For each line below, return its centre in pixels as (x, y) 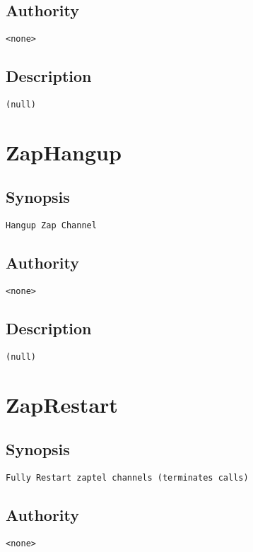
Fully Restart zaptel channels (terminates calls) (127, 478)
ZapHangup (64, 152)
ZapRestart (62, 404)
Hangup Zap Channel (51, 226)
